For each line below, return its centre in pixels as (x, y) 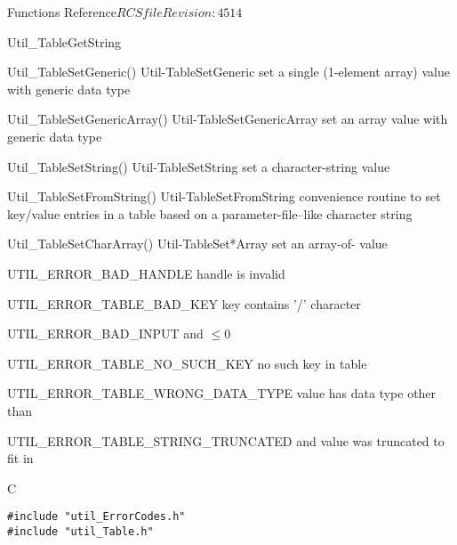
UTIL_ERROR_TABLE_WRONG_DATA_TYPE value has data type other (222, 393)
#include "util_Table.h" (80, 531)
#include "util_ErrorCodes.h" (96, 517)
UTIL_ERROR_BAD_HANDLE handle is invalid (146, 273)
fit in (20, 458)
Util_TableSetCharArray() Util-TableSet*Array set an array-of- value (197, 244)
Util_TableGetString (64, 41)
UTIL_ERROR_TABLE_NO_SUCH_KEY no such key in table (187, 363)
